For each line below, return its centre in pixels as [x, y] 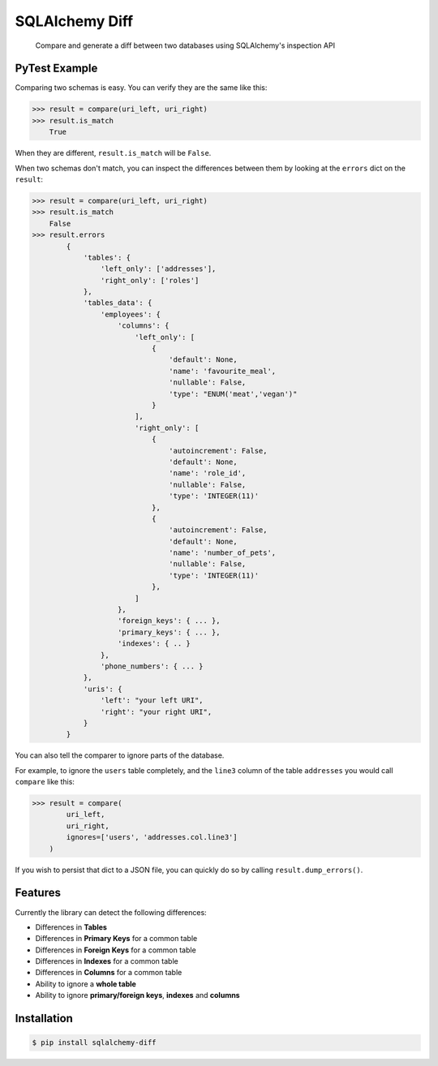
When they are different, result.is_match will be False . [113, 153]
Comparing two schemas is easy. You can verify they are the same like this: [141, 88]
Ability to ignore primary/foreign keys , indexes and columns [137, 995]
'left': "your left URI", [152, 701]
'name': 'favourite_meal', [223, 371]
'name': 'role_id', [208, 473]
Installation [44, 1019]
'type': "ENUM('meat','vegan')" [233, 394]
